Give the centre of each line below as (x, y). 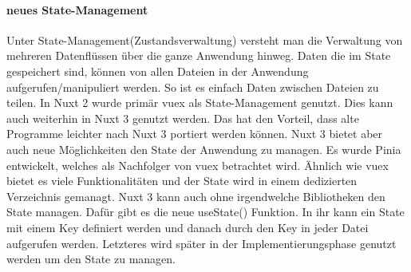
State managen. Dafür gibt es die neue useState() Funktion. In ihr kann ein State (205, 212)
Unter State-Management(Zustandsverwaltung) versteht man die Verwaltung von (205, 39)
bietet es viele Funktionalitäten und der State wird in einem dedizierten (182, 181)
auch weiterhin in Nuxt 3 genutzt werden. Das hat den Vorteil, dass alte (183, 118)
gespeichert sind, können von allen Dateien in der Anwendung (158, 71)
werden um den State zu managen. (91, 259)
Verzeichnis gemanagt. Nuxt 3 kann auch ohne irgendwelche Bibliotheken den (196, 196)
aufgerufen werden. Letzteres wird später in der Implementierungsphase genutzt (202, 243)
